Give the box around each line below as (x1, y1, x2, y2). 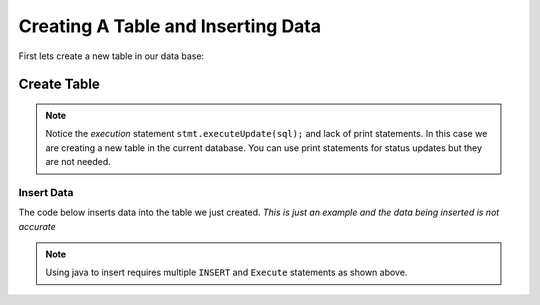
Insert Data (18, 185, 74, 199)
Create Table (18, 76, 100, 93)
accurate (18, 220, 57, 232)
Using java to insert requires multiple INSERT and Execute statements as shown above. (45, 266, 408, 279)
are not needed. (45, 156, 112, 168)
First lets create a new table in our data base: (18, 50, 205, 62)
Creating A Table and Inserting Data (18, 15, 322, 37)
